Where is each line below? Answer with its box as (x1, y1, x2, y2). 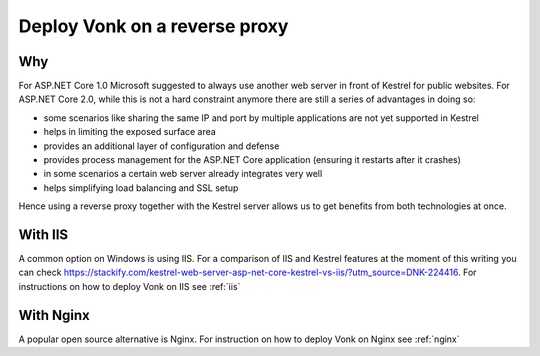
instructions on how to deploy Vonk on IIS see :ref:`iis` (18, 280, 241, 292)
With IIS (18, 226, 69, 243)
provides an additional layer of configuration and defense (43, 140, 280, 152)
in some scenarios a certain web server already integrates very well (43, 168, 323, 180)
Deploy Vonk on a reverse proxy (18, 15, 289, 37)
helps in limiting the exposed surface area (43, 126, 217, 138)
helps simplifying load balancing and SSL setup (43, 181, 239, 194)
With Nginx (18, 306, 90, 324)
